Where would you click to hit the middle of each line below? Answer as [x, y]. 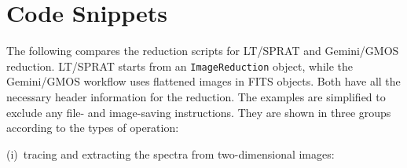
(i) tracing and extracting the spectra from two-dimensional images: [170, 153]
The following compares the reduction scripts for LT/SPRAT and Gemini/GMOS [203, 51]
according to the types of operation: [93, 128]
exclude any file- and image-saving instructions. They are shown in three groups [199, 112]
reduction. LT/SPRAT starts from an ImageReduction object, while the [180, 66]
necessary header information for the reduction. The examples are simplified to [196, 96]
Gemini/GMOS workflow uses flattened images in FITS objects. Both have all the [203, 81]
